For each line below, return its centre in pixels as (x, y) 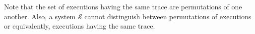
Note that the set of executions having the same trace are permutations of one (123, 6)
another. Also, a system (40, 16)
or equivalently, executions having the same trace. (80, 26)
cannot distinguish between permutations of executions (168, 16)
